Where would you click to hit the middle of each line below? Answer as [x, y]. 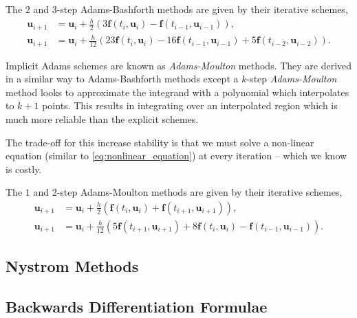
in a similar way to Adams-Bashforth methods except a [122, 79]
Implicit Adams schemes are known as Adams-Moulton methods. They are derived [179, 65]
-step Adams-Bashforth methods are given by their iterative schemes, [202, 9]
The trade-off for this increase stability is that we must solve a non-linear [160, 142]
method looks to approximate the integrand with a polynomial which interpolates [177, 92]
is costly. [24, 169]
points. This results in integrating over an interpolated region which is [190, 105]
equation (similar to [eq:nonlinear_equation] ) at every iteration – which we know [176, 156]
